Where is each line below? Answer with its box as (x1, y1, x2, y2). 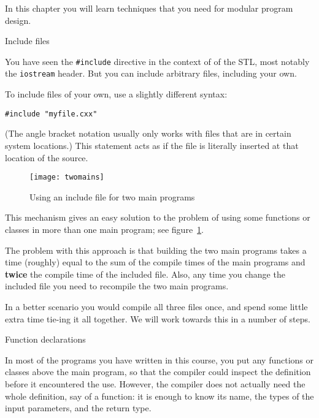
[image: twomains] (29, 173, 104, 182)
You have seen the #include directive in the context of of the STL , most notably (5, 55, 310, 67)
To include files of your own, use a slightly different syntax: (5, 88, 228, 101)
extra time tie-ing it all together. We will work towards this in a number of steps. (5, 312, 310, 325)
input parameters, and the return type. (5, 401, 152, 414)
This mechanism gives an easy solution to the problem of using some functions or (5, 211, 310, 224)
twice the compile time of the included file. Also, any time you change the (5, 267, 285, 280)
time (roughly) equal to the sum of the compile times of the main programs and (5, 256, 306, 268)
